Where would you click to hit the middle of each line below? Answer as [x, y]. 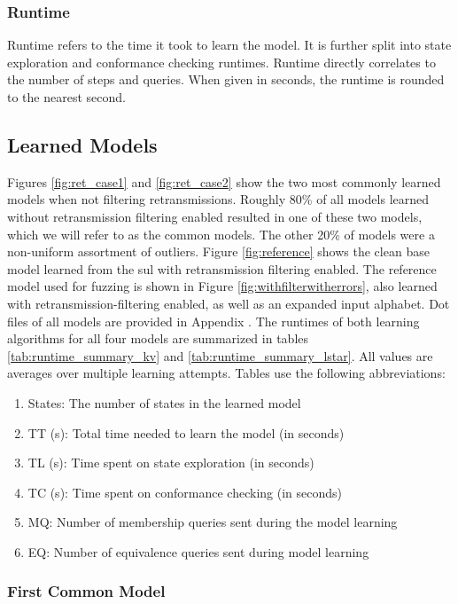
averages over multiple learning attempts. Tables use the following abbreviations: [226, 373]
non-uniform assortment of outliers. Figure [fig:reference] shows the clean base [218, 251]
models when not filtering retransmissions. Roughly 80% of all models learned [218, 199]
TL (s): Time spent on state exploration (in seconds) [171, 463]
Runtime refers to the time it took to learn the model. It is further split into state [229, 45]
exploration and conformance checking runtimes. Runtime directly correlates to [221, 62]
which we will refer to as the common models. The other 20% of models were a [221, 234]
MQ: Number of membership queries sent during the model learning [213, 522]
